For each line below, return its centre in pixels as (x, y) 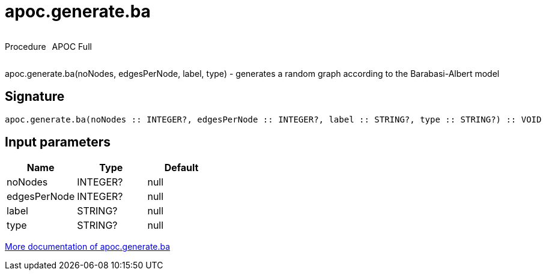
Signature (35, 97)
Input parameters (58, 142)
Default (181, 168)
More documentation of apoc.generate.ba (88, 247)
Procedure (26, 46)
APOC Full (72, 46)
